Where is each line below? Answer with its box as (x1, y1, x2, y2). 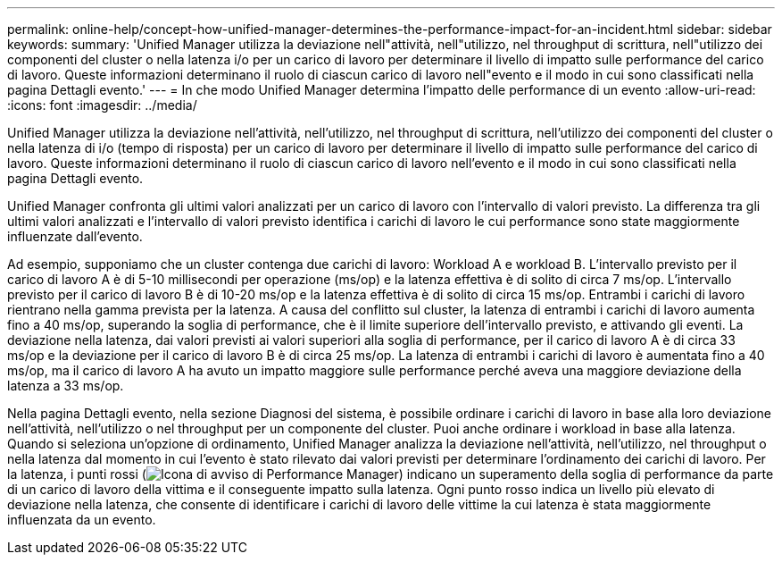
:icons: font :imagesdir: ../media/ (7, 97, 197, 113)
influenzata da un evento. (7, 512, 156, 527)
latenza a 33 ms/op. (7, 378, 124, 393)
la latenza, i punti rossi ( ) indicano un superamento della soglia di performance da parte (7, 466, 774, 482)
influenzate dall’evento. (7, 229, 143, 244)
